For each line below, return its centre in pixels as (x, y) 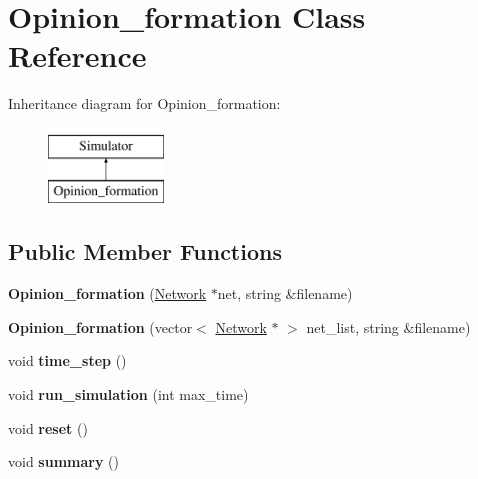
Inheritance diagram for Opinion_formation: (144, 103)
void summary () (63, 461)
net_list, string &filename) (388, 326)
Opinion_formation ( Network (107, 293)
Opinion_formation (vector (100, 326)
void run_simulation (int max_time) (128, 394)
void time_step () (67, 360)
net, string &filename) (285, 293)
